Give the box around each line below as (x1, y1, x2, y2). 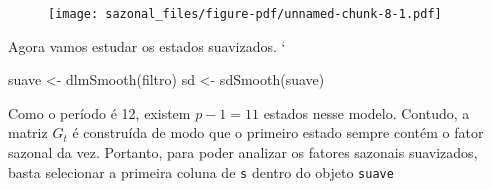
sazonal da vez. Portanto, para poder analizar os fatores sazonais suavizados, (8, 142, 478, 163)
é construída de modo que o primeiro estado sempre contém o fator (72, 122, 484, 143)
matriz (8, 122, 48, 143)
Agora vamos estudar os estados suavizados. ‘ (8, 35, 286, 56)
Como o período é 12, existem (8, 102, 191, 123)
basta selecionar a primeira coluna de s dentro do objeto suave (8, 161, 394, 182)
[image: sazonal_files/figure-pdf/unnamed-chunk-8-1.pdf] (48, 7, 442, 21)
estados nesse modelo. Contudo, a (263, 102, 470, 123)
